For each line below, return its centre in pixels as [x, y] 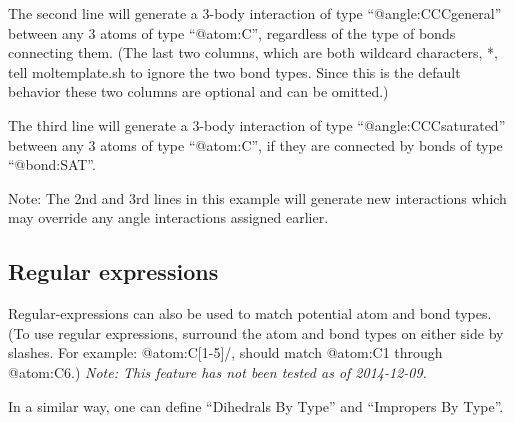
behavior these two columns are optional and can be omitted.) [198, 91]
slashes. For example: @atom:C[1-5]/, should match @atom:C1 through [225, 352]
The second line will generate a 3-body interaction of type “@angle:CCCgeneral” [255, 13]
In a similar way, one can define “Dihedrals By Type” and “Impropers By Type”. [256, 405]
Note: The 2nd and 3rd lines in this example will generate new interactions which [257, 197]
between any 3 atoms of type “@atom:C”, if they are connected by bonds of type [255, 144]
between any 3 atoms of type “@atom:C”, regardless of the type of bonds [232, 32]
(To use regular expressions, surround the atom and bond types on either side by [256, 332]
